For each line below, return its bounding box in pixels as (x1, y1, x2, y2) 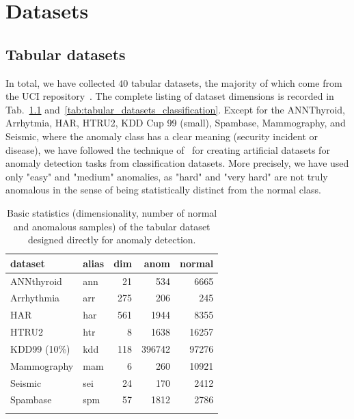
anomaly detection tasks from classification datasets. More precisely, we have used (5, 156, 349, 170)
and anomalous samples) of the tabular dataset (13, 219, 210, 233)
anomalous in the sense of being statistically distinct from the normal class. (5, 183, 321, 197)
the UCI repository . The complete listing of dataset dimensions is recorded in (5, 89, 334, 103)
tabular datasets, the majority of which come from (131, 75, 342, 90)
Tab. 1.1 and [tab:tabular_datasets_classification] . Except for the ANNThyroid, (5, 102, 345, 116)
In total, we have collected (5, 75, 115, 90)
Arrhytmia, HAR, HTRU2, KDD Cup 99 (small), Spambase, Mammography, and (5, 116, 346, 130)
